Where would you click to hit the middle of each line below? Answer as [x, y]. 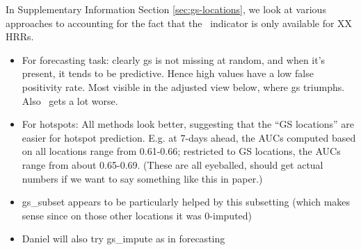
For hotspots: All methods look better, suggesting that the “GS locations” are [188, 124]
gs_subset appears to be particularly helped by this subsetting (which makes [186, 202]
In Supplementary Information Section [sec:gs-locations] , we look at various [166, 9]
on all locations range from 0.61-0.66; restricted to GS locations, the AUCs [181, 151]
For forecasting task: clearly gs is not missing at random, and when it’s [174, 59]
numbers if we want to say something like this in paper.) [142, 178]
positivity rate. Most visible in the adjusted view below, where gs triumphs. [183, 86]
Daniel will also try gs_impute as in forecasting [123, 239]
